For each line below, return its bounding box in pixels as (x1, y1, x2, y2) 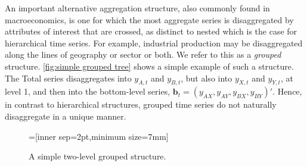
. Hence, (272, 85, 302, 98)
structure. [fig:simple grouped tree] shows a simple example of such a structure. (5, 59, 294, 72)
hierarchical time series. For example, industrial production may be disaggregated (5, 36, 303, 49)
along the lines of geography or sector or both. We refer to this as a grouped (5, 48, 281, 61)
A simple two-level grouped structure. (29, 150, 166, 162)
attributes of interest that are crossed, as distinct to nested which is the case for (5, 25, 297, 37)
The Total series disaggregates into (5, 71, 132, 84)
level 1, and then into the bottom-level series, (5, 85, 170, 98)
